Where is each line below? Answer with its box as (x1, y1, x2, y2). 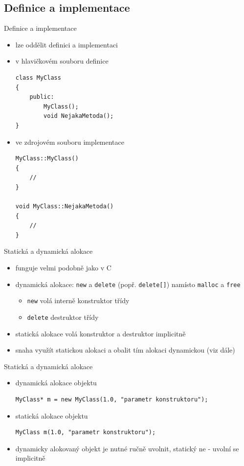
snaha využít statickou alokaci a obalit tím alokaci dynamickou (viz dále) (15, 345, 235, 355)
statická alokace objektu (15, 410, 88, 421)
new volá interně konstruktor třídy (27, 295, 130, 306)
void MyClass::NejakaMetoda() (15, 203, 114, 210)
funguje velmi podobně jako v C (15, 263, 111, 273)
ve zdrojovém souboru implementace (15, 136, 124, 147)
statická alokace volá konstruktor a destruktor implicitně (15, 328, 186, 338)
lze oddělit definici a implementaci (15, 39, 118, 49)
